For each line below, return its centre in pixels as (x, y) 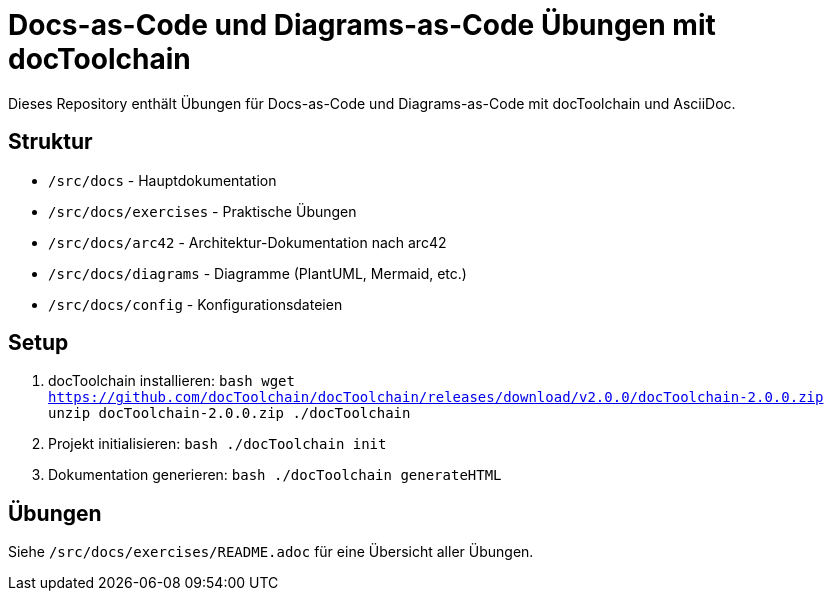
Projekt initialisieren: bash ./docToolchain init (217, 444)
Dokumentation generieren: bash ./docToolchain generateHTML (275, 475)
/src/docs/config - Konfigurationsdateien (195, 304)
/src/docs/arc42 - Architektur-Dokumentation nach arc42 (247, 242)
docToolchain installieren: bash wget (171, 381)
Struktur (50, 142)
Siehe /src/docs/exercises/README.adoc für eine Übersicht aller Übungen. (271, 552)
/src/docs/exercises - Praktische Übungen (202, 211)
